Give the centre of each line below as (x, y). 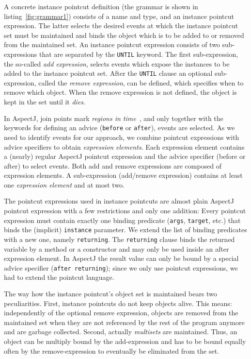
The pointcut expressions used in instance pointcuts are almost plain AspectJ (119, 201)
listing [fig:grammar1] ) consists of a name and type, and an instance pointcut (119, 16)
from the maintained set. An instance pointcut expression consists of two (112, 44)
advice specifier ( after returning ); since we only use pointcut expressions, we (121, 267)
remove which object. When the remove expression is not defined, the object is (120, 92)
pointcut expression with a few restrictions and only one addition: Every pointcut (125, 211)
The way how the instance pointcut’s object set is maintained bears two (110, 294)
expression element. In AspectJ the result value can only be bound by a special (121, 258)
